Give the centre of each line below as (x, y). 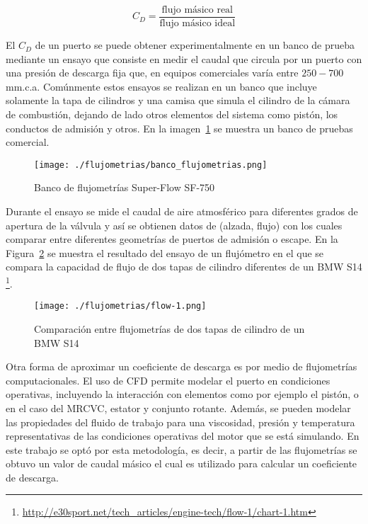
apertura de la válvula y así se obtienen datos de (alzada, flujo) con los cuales (174, 225)
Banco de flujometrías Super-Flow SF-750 (125, 187)
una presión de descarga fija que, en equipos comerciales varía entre (152, 73)
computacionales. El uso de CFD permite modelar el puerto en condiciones (168, 380)
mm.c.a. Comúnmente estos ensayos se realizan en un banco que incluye (161, 86)
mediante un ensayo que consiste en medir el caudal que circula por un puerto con (184, 58)
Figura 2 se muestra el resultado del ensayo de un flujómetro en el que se (165, 252)
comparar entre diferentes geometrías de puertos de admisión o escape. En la (172, 239)
